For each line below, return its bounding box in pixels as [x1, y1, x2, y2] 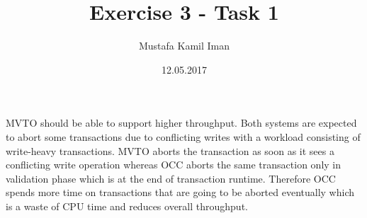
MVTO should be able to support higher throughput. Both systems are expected [6, 115, 357, 130]
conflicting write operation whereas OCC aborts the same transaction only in [6, 157, 341, 172]
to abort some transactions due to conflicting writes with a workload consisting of [6, 129, 361, 144]
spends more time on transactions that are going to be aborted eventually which [6, 185, 355, 200]
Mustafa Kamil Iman [138, 38, 230, 53]
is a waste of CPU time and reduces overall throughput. [6, 198, 248, 213]
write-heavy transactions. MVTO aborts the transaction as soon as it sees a [6, 143, 334, 158]
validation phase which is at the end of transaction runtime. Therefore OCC [6, 171, 336, 185]
